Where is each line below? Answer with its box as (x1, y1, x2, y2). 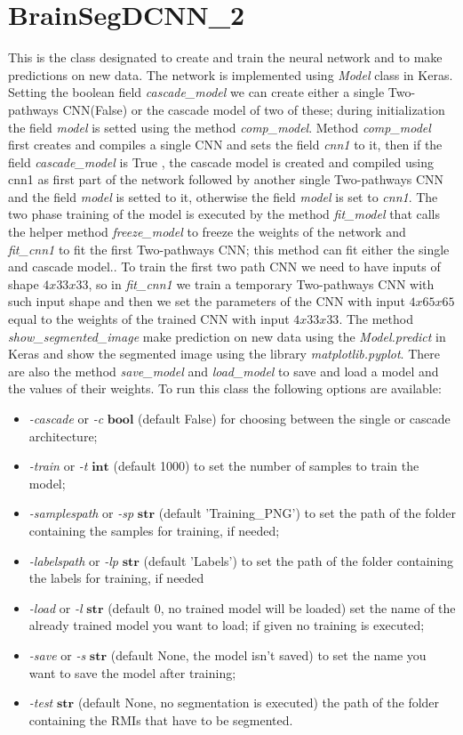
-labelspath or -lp (28, 551, 118, 569)
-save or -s (28, 645, 86, 664)
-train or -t (28, 456, 88, 475)
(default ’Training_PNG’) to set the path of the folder (158, 504, 456, 522)
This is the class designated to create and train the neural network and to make (8, 48, 443, 67)
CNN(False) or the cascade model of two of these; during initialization (62, 100, 445, 118)
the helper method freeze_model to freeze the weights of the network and (8, 222, 406, 241)
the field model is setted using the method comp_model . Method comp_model (8, 117, 431, 136)
